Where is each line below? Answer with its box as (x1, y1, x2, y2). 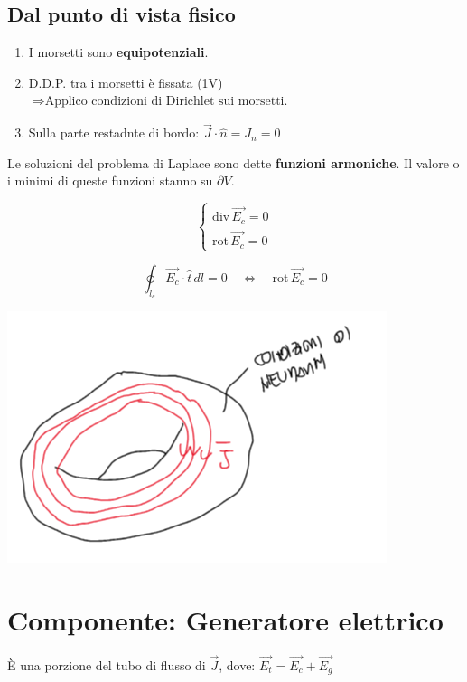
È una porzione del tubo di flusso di (7, 656, 206, 675)
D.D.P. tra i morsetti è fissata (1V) (28, 72, 223, 91)
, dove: (219, 656, 256, 675)
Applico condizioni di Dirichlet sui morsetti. (44, 95, 288, 109)
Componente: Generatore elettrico (7, 601, 444, 638)
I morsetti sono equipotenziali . (28, 43, 209, 62)
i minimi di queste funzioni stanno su (7, 171, 213, 190)
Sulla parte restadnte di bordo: (28, 123, 200, 142)
